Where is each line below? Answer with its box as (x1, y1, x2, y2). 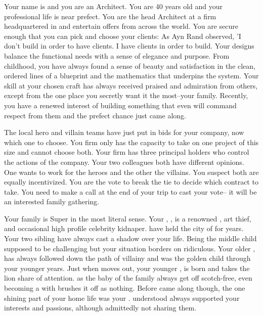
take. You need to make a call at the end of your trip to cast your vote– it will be (4, 186, 257, 197)
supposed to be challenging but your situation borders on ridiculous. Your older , (4, 243, 255, 253)
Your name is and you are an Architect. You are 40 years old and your (4, 1, 223, 11)
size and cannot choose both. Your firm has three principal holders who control (4, 147, 249, 157)
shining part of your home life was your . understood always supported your (4, 292, 240, 303)
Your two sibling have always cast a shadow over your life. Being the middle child (4, 233, 257, 244)
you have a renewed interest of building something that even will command (4, 100, 237, 110)
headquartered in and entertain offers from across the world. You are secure (4, 21, 239, 31)
